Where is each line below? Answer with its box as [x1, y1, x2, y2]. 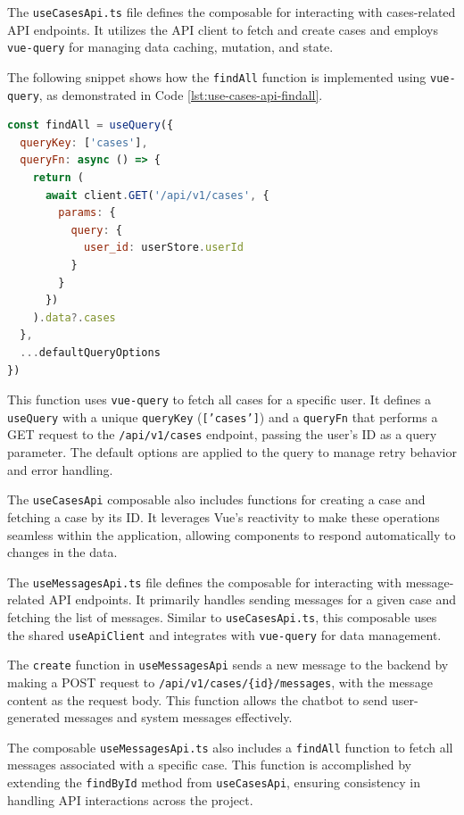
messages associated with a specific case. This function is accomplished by [7, 755, 411, 774]
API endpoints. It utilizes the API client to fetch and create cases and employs [7, 20, 439, 38]
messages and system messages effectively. [63, 708, 293, 727]
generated [7, 708, 61, 727]
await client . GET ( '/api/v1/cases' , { [45, 188, 269, 202]
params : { [58, 206, 116, 220]
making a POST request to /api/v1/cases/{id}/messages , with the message [7, 672, 433, 691]
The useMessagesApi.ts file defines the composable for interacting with [7, 572, 402, 591]
